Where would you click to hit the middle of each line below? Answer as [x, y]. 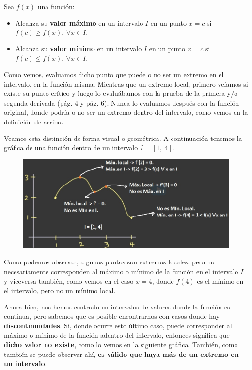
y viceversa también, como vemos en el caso [69, 281]
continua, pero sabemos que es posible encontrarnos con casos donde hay [112, 316]
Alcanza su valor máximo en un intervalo [79, 23]
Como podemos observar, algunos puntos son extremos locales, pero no [109, 262]
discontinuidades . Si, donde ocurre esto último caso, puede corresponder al [118, 325]
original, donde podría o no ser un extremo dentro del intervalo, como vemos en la [126, 112]
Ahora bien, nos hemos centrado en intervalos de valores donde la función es [117, 306]
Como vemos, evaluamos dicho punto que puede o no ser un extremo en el [114, 74]
